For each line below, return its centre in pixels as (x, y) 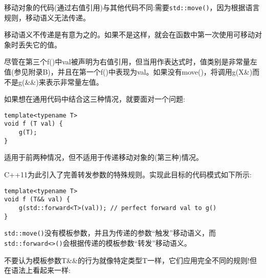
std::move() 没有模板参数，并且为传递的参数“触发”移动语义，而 (110, 233)
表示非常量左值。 (74, 82)
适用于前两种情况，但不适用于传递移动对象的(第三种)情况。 (104, 157)
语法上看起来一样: (41, 270)
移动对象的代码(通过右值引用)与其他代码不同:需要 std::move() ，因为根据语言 (132, 7)
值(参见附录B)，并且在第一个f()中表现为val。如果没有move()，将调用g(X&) (128, 72)
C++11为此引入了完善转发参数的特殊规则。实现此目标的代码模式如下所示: (128, 175)
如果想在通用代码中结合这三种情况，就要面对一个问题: (95, 99)
